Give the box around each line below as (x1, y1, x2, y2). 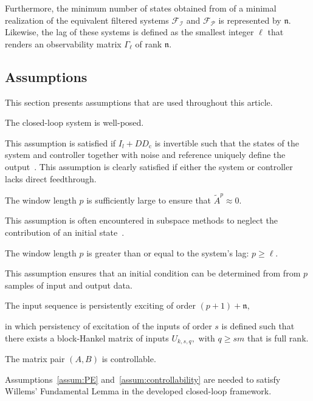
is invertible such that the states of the (154, 136, 299, 149)
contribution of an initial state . (5, 226, 125, 239)
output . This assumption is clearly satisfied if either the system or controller (5, 160, 293, 173)
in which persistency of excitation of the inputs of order (5, 320, 212, 332)
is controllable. (101, 352, 156, 365)
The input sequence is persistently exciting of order (5, 299, 196, 312)
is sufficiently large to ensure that (86, 193, 212, 206)
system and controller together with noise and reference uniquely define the (5, 148, 286, 161)
